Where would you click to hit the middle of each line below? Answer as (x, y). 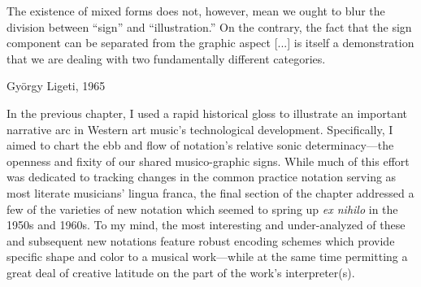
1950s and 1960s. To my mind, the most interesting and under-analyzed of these (206, 225)
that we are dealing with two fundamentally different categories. (166, 58)
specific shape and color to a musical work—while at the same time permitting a (207, 257)
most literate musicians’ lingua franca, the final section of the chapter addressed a (210, 192)
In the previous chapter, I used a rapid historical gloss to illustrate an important (207, 113)
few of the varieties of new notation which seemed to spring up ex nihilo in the (202, 209)
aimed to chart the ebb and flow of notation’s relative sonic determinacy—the (200, 145)
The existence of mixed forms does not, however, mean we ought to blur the (196, 11)
